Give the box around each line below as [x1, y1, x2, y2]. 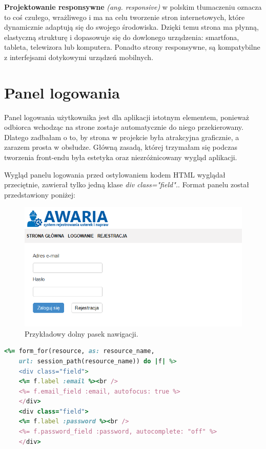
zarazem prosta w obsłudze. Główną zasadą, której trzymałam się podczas [4, 142, 237, 152]
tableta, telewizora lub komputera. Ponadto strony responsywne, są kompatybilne [4, 42, 260, 52]
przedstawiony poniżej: [4, 189, 75, 200]
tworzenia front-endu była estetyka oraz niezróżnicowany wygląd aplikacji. [4, 152, 237, 163]
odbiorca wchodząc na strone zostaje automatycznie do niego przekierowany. [4, 122, 243, 132]
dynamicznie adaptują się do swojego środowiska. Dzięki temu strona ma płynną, [4, 22, 259, 32]
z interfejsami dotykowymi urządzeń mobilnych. [4, 51, 154, 62]
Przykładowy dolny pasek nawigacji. [25, 328, 138, 339]
